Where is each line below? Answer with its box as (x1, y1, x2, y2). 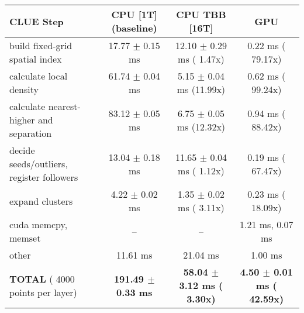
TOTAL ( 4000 (9, 271, 75, 286)
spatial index (9, 52, 62, 66)
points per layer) (9, 285, 77, 299)
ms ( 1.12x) (178, 163, 224, 177)
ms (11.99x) (177, 82, 226, 96)
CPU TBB (176, 8, 226, 21)
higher (9, 113, 35, 126)
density (9, 82, 39, 96)
